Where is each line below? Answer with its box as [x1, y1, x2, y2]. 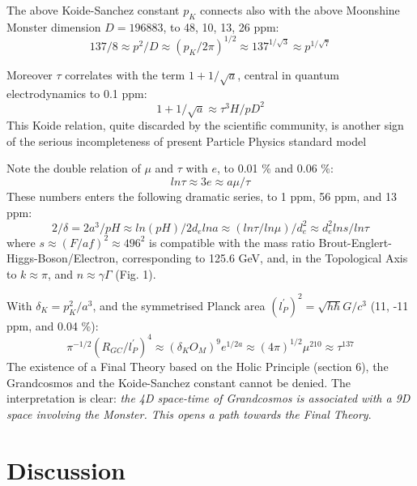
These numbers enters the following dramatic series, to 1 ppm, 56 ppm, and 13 [6, 187, 397, 204]
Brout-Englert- [318, 233, 392, 250]
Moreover [6, 66, 53, 83]
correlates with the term [65, 66, 185, 83]
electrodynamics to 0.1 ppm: [6, 84, 147, 101]
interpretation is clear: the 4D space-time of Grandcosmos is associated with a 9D [6, 390, 411, 407]
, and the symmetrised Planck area [92, 296, 266, 313]
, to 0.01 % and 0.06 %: [216, 160, 334, 177]
